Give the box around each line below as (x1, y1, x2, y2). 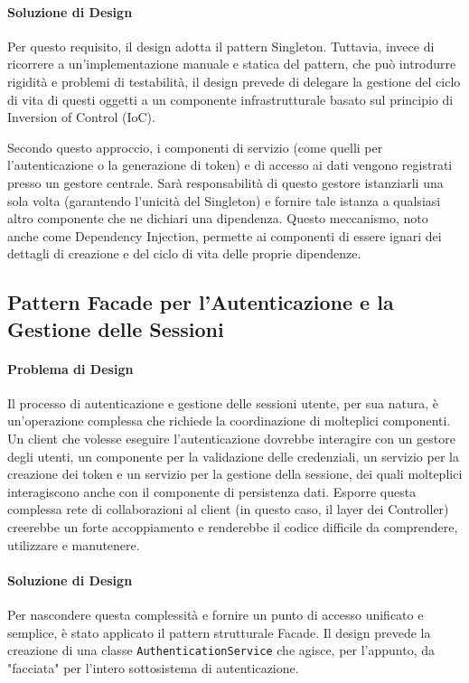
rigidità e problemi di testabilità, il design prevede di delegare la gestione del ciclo (7, 71, 461, 90)
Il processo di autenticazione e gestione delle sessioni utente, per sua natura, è (7, 393, 438, 412)
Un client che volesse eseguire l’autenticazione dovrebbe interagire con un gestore (7, 429, 455, 448)
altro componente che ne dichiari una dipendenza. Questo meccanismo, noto (7, 209, 428, 228)
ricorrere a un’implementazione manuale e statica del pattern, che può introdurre (7, 54, 456, 73)
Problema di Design (7, 359, 134, 378)
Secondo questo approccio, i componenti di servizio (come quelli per (7, 137, 383, 156)
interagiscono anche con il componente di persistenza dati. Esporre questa (7, 482, 417, 501)
